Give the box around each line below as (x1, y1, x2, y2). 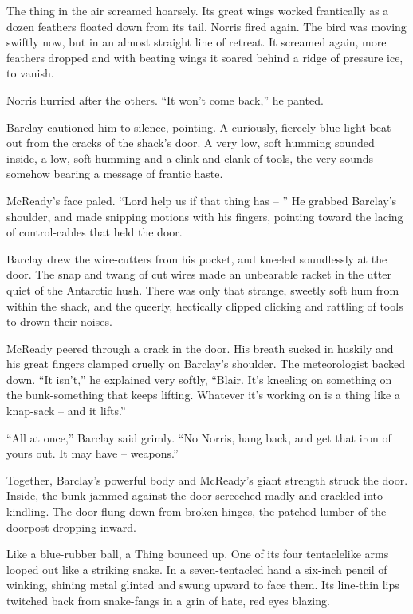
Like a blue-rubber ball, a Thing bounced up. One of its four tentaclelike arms (6, 545, 389, 562)
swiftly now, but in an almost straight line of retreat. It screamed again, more (6, 34, 387, 50)
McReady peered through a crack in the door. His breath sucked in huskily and (6, 339, 394, 356)
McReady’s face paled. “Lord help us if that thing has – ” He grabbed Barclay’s (6, 192, 397, 208)
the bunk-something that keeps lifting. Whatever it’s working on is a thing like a (6, 386, 400, 403)
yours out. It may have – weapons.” (6, 445, 179, 461)
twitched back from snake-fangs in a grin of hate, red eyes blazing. (6, 592, 330, 608)
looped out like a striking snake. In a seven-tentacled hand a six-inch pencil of (6, 561, 387, 577)
